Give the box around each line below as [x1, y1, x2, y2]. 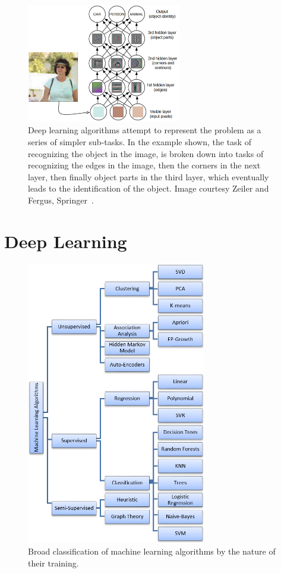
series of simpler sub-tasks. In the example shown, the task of [28, 136, 251, 148]
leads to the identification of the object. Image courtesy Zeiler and [28, 182, 269, 195]
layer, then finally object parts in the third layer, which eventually [28, 170, 269, 183]
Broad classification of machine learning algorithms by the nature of [28, 545, 276, 558]
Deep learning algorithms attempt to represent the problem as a [28, 124, 261, 136]
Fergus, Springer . [28, 194, 94, 206]
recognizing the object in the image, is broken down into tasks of [28, 147, 264, 159]
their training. [28, 556, 79, 569]
